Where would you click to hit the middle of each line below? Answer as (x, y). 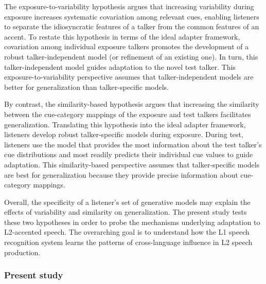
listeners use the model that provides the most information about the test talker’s (133, 144)
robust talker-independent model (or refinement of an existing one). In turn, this (131, 56)
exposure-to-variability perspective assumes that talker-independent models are (129, 77)
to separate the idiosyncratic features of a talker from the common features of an (132, 26)
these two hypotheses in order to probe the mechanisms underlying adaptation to (132, 222)
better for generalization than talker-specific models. (86, 87)
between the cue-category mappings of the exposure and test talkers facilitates (128, 114)
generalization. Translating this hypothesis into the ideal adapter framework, (125, 124)
